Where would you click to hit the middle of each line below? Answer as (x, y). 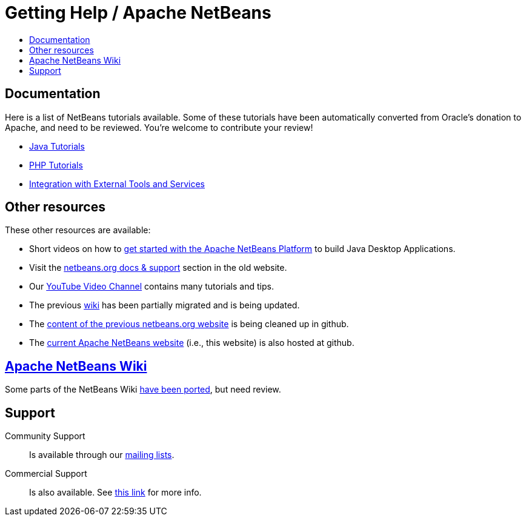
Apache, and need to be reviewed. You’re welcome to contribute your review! (159, 127)
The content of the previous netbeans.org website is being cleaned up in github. (189, 324)
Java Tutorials (57, 146)
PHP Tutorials (56, 165)
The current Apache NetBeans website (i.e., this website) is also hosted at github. (192, 343)
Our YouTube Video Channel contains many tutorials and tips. (151, 287)
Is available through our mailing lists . (102, 455)
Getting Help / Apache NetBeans (138, 13)
